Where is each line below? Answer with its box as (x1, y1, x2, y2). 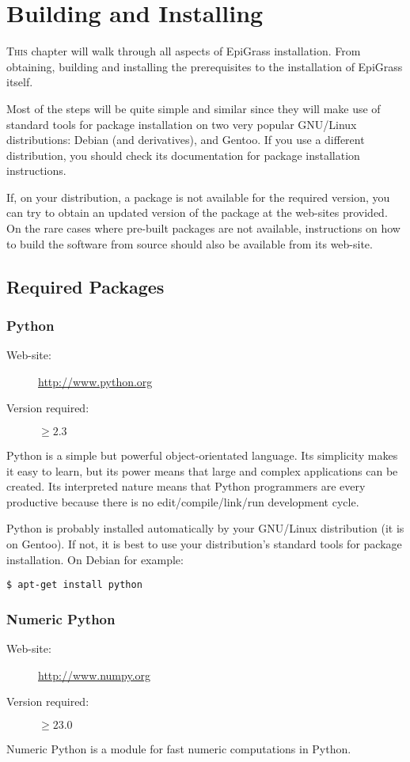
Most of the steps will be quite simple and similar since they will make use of (6, 100, 381, 116)
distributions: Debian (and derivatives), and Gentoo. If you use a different (6, 131, 365, 148)
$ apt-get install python (6, 579, 142, 591)
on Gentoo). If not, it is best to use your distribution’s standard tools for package (6, 536, 402, 552)
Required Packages (6, 274, 165, 298)
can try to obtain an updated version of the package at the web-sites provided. (6, 204, 388, 221)
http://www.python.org (38, 373, 153, 389)
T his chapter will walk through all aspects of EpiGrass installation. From (6, 43, 361, 59)
